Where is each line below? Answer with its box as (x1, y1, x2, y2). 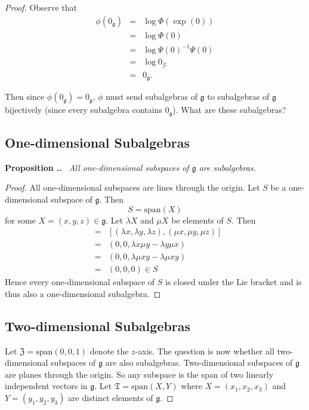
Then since (5, 90, 45, 103)
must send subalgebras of (106, 90, 197, 103)
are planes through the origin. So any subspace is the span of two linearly (5, 368, 274, 380)
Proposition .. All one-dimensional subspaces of (5, 161, 189, 173)
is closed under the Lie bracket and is (165, 276, 302, 288)
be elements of (171, 213, 224, 226)
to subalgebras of (207, 90, 270, 103)
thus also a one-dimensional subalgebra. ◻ (5, 287, 161, 299)
